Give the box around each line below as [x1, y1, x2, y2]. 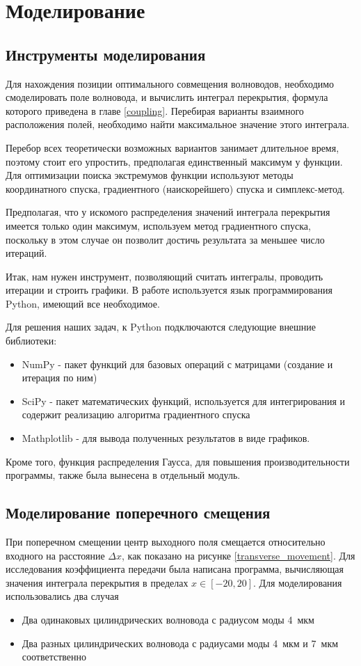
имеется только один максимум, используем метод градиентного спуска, [6, 218, 311, 232]
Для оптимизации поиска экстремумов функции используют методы [6, 168, 294, 182]
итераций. [6, 246, 47, 260]
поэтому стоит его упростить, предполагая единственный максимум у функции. [6, 154, 343, 168]
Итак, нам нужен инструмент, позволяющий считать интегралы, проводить [6, 269, 323, 283]
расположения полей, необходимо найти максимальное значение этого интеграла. [6, 117, 350, 132]
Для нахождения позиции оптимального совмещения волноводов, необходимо [6, 76, 335, 90]
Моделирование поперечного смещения [6, 502, 271, 523]
